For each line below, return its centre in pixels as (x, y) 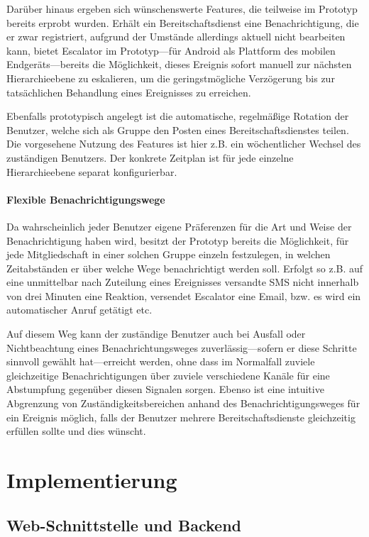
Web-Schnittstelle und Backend (124, 525)
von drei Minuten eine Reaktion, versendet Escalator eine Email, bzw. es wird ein (184, 295)
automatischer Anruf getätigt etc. (79, 310)
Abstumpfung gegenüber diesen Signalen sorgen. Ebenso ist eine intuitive (165, 389)
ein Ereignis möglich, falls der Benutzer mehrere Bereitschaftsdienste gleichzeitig (181, 417)
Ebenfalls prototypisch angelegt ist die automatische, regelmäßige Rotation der (178, 116)
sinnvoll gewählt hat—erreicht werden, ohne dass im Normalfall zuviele (161, 361)
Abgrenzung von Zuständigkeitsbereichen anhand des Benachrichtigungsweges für (183, 403)
